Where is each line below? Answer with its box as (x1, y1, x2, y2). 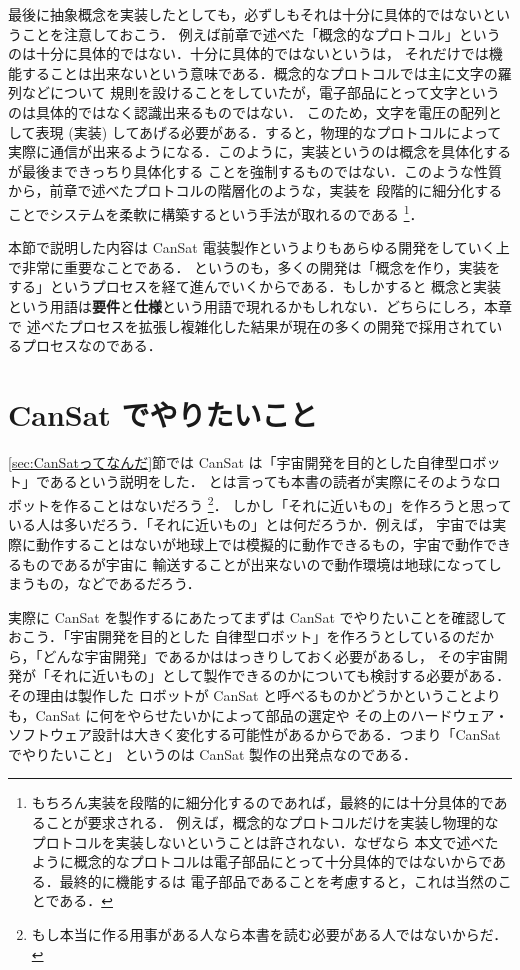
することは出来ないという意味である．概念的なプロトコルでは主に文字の (21, 62, 498, 83)
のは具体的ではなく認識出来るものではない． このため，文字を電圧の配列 (8, 101, 488, 122)
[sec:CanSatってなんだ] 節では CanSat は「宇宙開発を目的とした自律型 (8, 451, 459, 472)
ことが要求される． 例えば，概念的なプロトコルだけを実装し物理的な (45, 812, 499, 833)
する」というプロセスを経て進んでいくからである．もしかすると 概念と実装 (8, 276, 502, 297)
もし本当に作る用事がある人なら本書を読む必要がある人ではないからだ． (31, 924, 508, 944)
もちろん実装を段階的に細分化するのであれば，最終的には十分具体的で (31, 792, 494, 813)
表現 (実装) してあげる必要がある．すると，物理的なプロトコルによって (35, 121, 502, 142)
